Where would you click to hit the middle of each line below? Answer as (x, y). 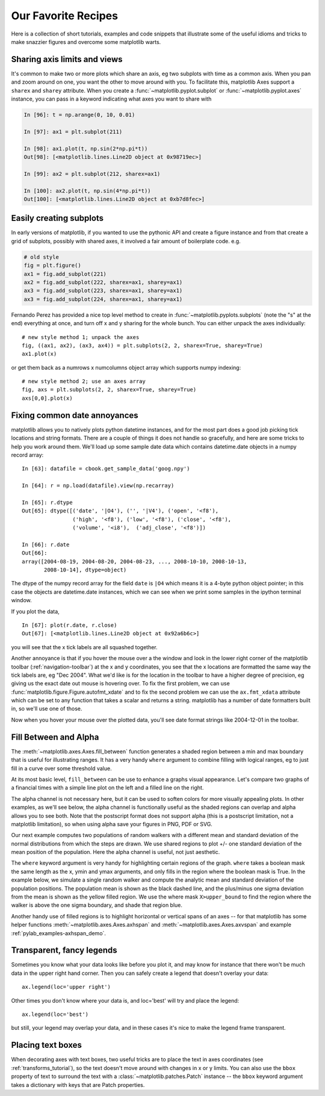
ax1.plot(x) (39, 354)
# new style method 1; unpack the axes (81, 337)
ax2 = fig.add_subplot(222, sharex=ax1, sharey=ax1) (103, 282)
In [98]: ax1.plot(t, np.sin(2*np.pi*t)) (86, 148)
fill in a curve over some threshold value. (61, 768)
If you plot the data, (35, 611)
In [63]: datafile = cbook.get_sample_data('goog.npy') (106, 469)
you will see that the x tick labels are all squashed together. (84, 647)
